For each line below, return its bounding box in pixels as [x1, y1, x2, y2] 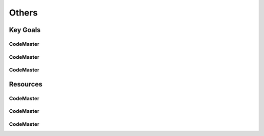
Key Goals [9, 26, 41, 34]
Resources [9, 80, 43, 88]
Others [9, 7, 38, 18]
